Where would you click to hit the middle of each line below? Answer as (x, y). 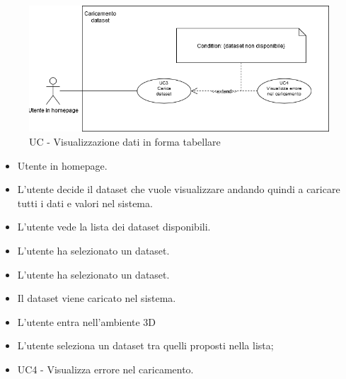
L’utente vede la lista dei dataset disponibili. (114, 227)
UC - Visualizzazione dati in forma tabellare (125, 141)
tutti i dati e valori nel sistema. (85, 203)
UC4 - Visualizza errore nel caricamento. (105, 369)
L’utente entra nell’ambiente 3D (87, 321)
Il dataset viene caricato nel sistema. (97, 298)
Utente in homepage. (62, 165)
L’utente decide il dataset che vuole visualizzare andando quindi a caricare (179, 189)
